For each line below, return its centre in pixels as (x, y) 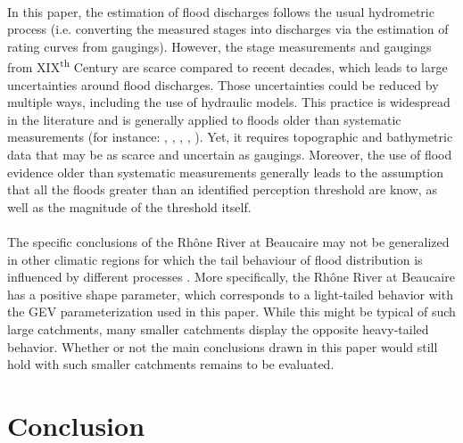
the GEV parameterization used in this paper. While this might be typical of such (231, 312)
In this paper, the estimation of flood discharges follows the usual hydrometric (221, 11)
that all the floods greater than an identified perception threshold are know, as (222, 189)
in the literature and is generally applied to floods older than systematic (204, 119)
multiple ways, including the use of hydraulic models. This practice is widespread (229, 102)
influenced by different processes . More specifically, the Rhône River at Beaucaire (231, 277)
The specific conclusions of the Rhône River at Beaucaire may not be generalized (228, 241)
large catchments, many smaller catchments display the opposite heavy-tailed (218, 328)
